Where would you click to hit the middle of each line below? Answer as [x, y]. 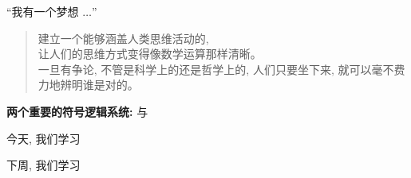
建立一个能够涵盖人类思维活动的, [123, 38]
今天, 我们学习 [43, 138]
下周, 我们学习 [43, 165]
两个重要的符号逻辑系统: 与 [77, 111]
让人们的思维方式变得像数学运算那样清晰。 [150, 54]
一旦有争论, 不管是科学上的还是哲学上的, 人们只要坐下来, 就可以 [205, 69]
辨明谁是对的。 [99, 85]
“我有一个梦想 [43, 11]
